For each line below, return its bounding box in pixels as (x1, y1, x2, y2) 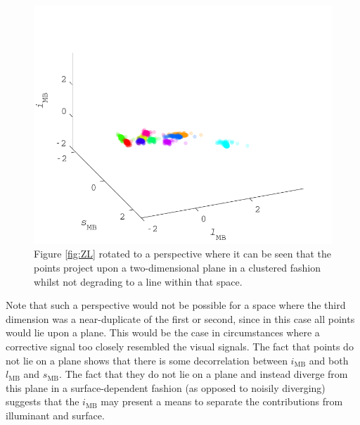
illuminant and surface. (6, 407, 105, 422)
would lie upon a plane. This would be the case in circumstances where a (6, 325, 320, 340)
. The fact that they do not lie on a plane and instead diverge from (59, 367, 348, 381)
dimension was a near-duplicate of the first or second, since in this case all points (6, 311, 355, 326)
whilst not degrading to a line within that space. (34, 274, 243, 288)
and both (309, 353, 349, 367)
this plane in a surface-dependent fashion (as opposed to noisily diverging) (6, 380, 326, 395)
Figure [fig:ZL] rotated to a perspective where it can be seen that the (34, 246, 332, 261)
